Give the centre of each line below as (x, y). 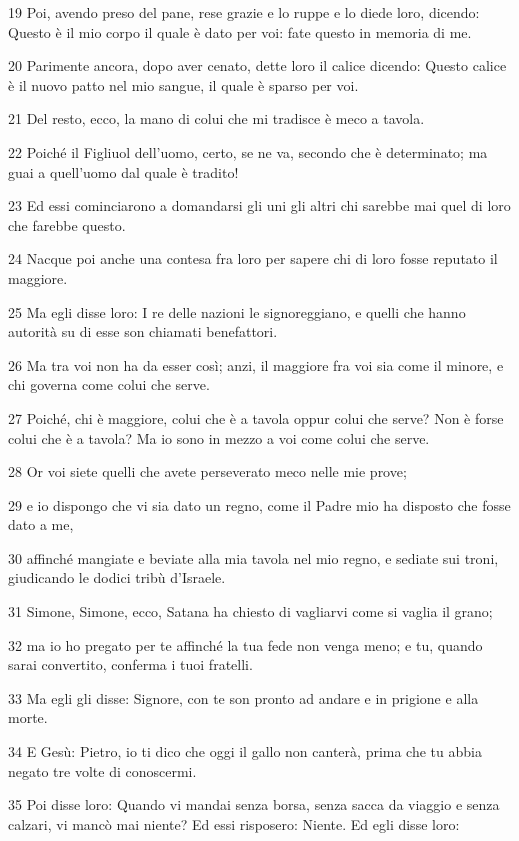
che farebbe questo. (67, 224)
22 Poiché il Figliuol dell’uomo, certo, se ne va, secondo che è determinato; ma (248, 151)
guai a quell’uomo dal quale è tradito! (123, 171)
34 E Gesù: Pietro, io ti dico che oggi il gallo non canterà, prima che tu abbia (245, 751)
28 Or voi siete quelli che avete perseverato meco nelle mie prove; (207, 471)
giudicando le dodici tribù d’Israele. (117, 577)
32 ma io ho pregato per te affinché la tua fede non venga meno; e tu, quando (245, 644)
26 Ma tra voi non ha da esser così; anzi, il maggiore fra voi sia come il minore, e (256, 364)
